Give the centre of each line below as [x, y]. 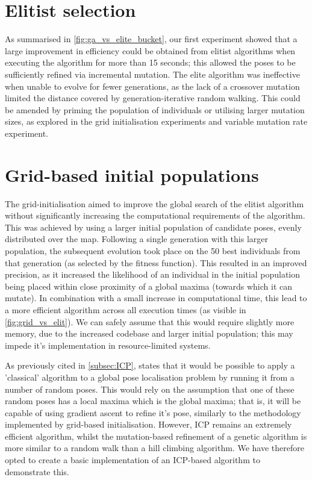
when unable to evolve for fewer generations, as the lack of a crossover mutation [152, 86]
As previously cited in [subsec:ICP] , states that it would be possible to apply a [150, 365]
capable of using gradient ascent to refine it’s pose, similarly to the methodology [153, 412]
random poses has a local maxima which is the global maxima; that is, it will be [153, 401]
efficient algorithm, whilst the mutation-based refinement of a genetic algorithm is [156, 436]
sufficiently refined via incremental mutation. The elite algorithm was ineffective [152, 74]
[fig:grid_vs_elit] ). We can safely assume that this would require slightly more [150, 321]
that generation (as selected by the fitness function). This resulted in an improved [156, 262]
